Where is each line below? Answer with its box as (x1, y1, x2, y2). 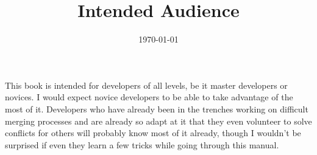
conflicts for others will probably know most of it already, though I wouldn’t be (5, 126, 301, 139)
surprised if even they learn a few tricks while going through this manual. (5, 138, 279, 151)
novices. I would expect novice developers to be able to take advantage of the (5, 91, 293, 103)
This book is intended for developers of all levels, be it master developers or (5, 78, 288, 91)
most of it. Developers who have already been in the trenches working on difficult (5, 102, 308, 115)
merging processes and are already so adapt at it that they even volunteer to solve (5, 114, 312, 127)
